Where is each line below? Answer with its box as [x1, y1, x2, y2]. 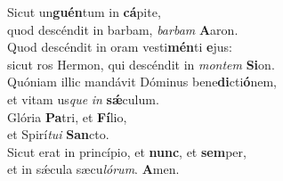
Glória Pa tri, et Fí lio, [7, 107, 127, 126]
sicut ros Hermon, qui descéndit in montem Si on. [7, 54, 275, 73]
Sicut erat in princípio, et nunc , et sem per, [7, 142, 247, 160]
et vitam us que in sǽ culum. [7, 89, 159, 108]
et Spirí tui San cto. [7, 125, 109, 144]
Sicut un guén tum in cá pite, [7, 3, 161, 21]
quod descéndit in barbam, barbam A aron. [7, 20, 239, 38]
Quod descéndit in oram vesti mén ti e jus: [7, 37, 232, 56]
